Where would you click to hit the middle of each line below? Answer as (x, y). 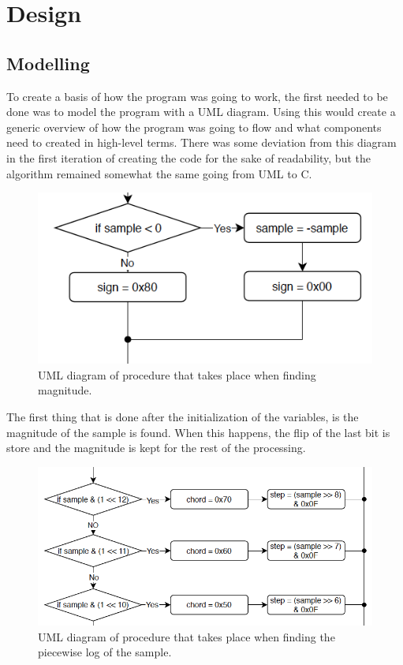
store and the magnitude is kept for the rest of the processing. (156, 448)
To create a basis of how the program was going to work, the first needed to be (197, 96)
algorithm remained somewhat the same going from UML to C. (159, 173)
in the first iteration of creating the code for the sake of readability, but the (188, 157)
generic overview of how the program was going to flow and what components (194, 127)
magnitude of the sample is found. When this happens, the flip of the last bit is (198, 432)
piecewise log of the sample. (105, 652)
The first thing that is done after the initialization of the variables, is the (183, 416)
